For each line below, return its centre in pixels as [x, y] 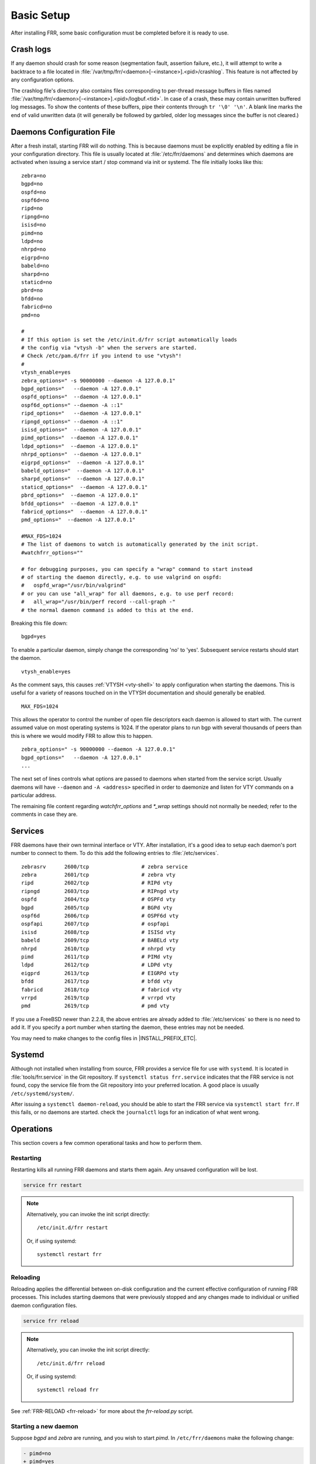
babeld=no [35, 266]
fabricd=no [37, 307]
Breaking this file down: [39, 623]
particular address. [34, 795]
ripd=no [32, 208]
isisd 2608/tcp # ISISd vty [98, 932]
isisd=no [34, 225]
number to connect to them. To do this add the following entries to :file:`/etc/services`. [115, 853]
